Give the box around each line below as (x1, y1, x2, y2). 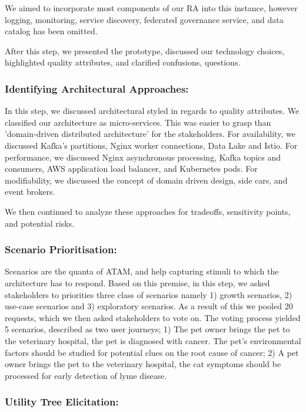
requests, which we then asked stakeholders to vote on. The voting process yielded (5, 311, 301, 323)
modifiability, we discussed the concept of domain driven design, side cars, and (5, 174, 288, 186)
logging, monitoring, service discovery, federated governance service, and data (5, 13, 284, 25)
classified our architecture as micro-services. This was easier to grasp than (5, 116, 271, 128)
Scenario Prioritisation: (5, 242, 117, 257)
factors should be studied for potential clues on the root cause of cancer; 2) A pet (5, 346, 299, 358)
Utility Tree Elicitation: (5, 394, 119, 409)
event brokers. (5, 185, 55, 198)
